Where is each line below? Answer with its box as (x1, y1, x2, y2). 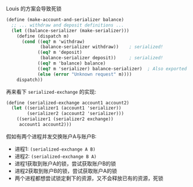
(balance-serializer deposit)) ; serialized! (40, 55, 164, 61)
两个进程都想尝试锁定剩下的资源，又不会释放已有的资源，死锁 (14, 175, 164, 182)
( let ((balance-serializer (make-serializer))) (11, 28, 130, 33)
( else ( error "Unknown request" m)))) (37, 71, 132, 77)
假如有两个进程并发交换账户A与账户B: (6, 132, 96, 140)
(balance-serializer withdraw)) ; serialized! (40, 44, 164, 50)
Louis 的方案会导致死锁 (6, 5, 62, 12)
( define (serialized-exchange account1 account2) (6, 100, 130, 106)
